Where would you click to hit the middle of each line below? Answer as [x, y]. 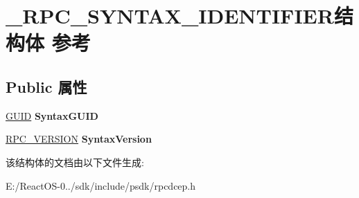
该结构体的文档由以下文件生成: [75, 162]
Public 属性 [46, 86]
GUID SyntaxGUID [52, 115]
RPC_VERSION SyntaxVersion [79, 139]
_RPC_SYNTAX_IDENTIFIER [170, 16]
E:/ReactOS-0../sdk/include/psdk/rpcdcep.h [101, 185]
